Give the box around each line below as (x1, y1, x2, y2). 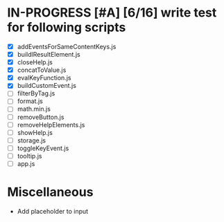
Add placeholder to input (17, 207, 89, 215)
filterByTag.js (17, 89, 55, 98)
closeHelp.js (17, 58, 53, 66)
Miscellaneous (7, 185, 94, 200)
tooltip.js (17, 151, 42, 160)
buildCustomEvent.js (17, 82, 76, 90)
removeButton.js (17, 113, 64, 121)
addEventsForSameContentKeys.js (17, 42, 117, 50)
